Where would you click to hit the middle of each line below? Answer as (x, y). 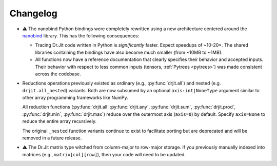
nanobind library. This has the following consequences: (81, 35)
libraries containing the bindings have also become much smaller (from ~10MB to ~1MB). (129, 52)
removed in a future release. (52, 138)
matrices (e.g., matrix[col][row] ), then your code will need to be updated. (104, 154)
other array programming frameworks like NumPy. (75, 98)
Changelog (33, 13)
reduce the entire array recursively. (60, 121)
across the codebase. (58, 74)
